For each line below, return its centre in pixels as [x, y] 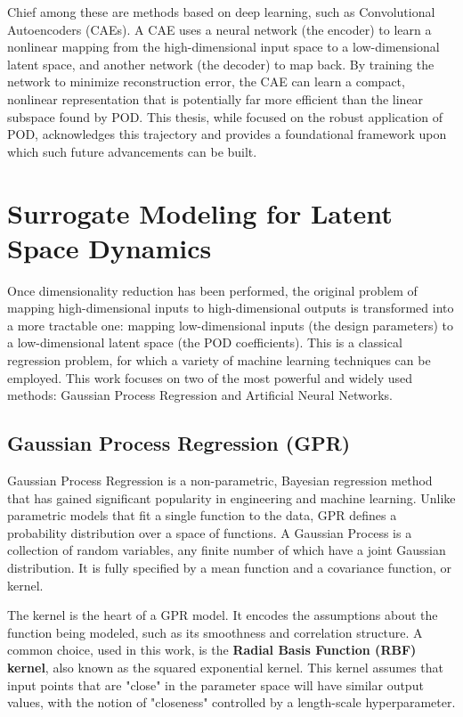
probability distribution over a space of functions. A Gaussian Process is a [210, 532]
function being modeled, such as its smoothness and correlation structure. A [215, 632]
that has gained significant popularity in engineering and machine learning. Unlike [231, 497]
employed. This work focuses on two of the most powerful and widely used [210, 377]
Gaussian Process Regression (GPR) [179, 443]
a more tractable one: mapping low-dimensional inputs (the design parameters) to [230, 325]
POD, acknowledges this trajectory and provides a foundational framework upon [227, 134]
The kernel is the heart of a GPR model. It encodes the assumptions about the [223, 615]
